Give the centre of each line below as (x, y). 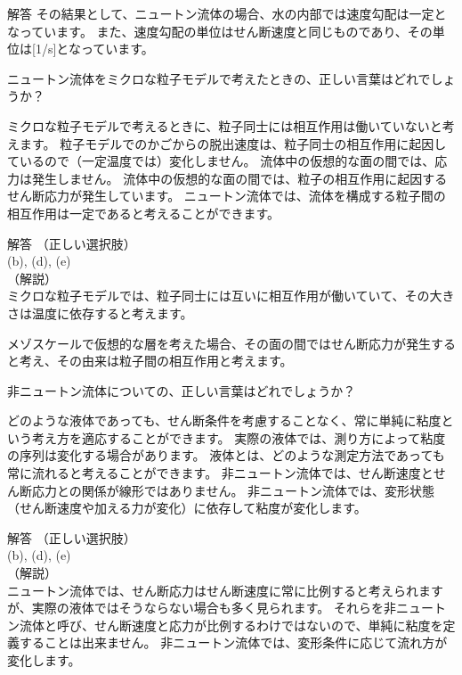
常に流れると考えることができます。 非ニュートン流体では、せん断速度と (220, 473)
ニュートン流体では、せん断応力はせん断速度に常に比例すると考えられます (225, 590)
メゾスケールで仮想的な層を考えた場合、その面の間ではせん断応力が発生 (219, 343)
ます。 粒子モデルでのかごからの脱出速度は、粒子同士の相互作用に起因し (233, 143)
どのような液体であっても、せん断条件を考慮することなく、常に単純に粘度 (224, 420)
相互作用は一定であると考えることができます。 (144, 213)
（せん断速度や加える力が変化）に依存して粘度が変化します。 (187, 508)
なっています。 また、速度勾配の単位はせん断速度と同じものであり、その (220, 31)
